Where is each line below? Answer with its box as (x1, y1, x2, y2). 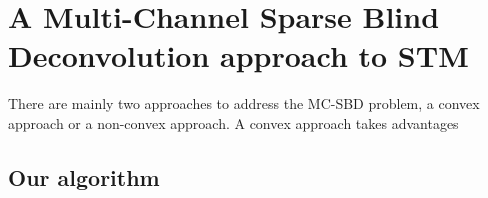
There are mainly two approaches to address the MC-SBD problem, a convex (8, 93, 480, 114)
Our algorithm (8, 161, 160, 192)
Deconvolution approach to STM (8, 35, 469, 76)
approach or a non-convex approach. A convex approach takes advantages (8, 112, 459, 133)
